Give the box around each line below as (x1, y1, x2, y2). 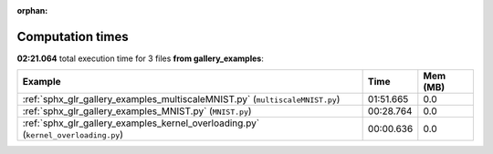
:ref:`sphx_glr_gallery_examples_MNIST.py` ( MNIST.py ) (22, 105, 252, 118)
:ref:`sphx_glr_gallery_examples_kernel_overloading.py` (22, 117, 260, 129)
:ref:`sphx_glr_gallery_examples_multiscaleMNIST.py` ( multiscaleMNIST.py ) (22, 93, 341, 106)
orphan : (16, 5, 48, 15)
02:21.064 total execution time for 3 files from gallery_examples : (16, 53, 264, 64)
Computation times (16, 28, 129, 45)
